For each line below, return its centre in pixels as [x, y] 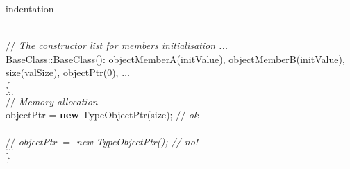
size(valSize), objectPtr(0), [62, 72]
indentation [30, 8]
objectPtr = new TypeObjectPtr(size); [89, 115]
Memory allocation [58, 101]
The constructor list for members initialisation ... [123, 45]
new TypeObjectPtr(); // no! [137, 142]
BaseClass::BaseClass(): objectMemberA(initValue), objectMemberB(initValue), [175, 59]
